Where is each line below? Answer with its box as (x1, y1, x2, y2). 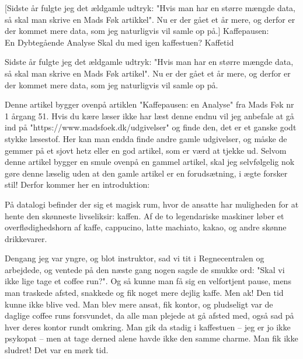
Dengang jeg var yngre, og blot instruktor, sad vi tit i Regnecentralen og (5, 252, 264, 264)
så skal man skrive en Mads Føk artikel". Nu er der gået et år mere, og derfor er (5, 67, 291, 79)
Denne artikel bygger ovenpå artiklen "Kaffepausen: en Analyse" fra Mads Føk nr (5, 98, 294, 111)
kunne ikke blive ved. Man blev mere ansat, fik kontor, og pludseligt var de (5, 298, 273, 310)
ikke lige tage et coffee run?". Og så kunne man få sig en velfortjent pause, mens (5, 275, 291, 287)
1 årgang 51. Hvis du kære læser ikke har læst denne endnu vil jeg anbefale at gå (5, 109, 294, 122)
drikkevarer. (5, 232, 47, 244)
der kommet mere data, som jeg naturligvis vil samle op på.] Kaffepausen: (5, 25, 269, 37)
